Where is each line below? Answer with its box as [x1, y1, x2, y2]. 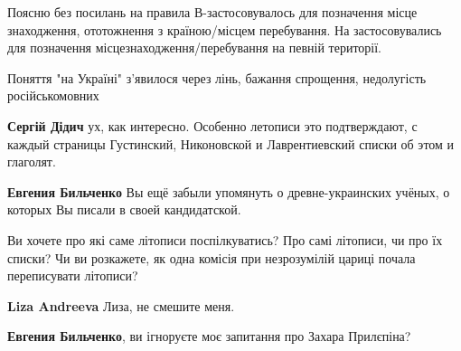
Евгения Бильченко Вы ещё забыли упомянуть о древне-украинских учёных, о [7, 182, 450, 201]
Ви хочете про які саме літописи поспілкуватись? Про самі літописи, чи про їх [7, 230, 443, 249]
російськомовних [7, 86, 99, 105]
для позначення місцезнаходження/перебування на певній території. [7, 38, 381, 57]
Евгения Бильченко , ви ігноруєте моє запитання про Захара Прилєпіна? [7, 327, 411, 346]
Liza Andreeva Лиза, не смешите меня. [7, 296, 235, 315]
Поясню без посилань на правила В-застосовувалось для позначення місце [7, 3, 418, 21]
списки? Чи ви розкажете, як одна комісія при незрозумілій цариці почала [7, 248, 416, 267]
